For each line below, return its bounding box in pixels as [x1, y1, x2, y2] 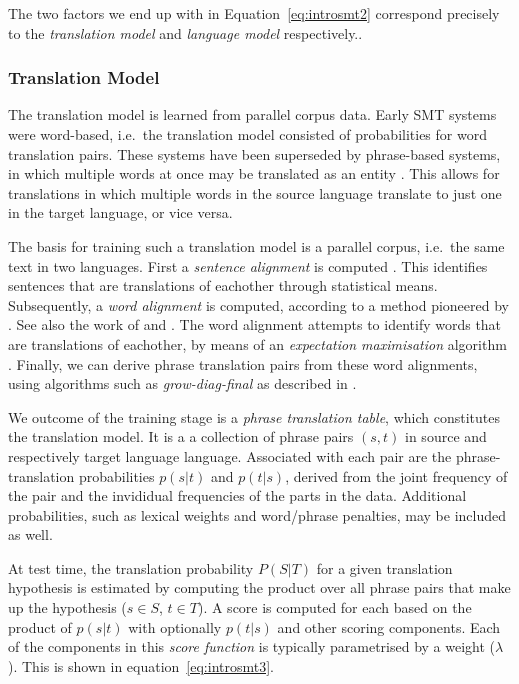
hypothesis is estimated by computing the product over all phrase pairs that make [8, 577, 511, 598]
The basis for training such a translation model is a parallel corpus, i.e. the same [8, 235, 505, 256]
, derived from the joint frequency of [285, 465, 508, 486]
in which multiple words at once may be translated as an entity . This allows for [8, 163, 500, 184]
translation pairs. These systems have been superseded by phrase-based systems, [8, 143, 501, 164]
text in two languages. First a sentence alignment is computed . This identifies [8, 255, 488, 276]
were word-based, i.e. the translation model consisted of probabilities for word [8, 124, 487, 144]
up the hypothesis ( [8, 597, 127, 618]
